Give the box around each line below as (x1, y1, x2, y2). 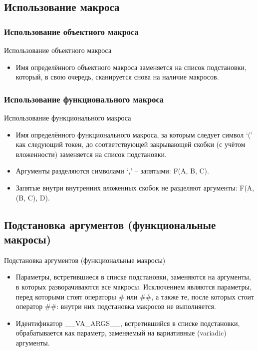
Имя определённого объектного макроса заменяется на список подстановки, (15, 61, 247, 72)
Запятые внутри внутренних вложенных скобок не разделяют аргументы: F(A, (15, 182, 255, 192)
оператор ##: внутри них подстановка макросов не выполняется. (15, 301, 216, 311)
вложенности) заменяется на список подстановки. (15, 148, 167, 159)
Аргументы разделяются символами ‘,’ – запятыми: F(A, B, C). (15, 165, 209, 176)
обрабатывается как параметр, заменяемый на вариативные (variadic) (15, 327, 227, 338)
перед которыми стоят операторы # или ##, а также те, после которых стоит (15, 291, 255, 301)
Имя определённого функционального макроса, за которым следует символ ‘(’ (15, 129, 253, 139)
